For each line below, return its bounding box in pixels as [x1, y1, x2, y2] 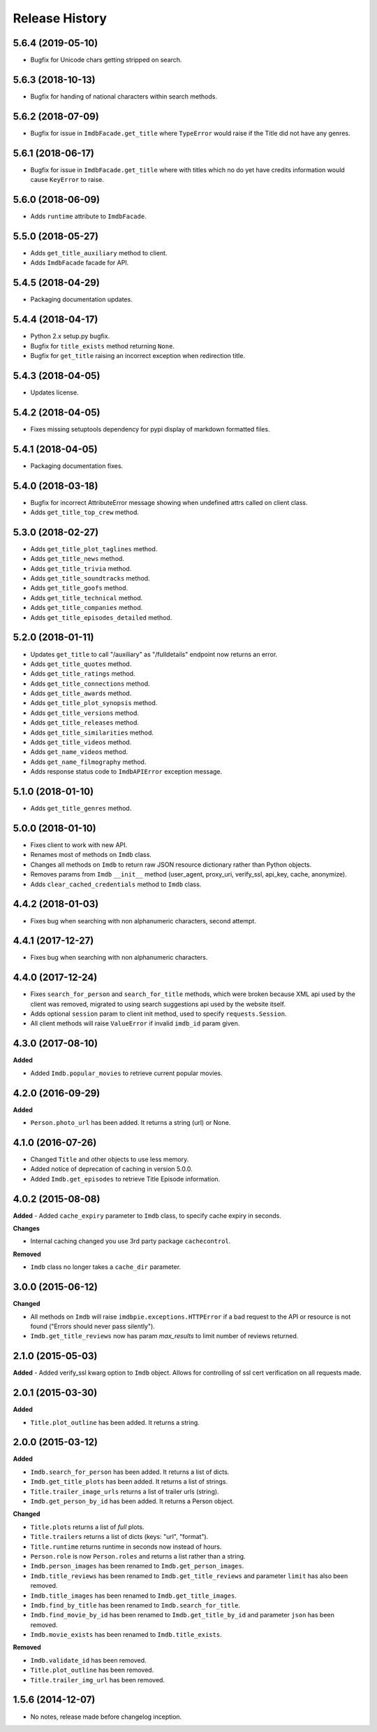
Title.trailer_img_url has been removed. [30, 1675, 165, 1684]
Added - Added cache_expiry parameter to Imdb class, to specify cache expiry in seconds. [13, 1211, 282, 1220]
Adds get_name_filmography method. [30, 758, 147, 766]
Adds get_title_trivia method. [30, 564, 132, 573]
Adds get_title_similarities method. [30, 728, 154, 737]
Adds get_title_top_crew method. [30, 508, 140, 516]
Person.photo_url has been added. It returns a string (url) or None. [30, 1119, 231, 1127]
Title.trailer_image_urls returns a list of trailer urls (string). [30, 1487, 219, 1496]
